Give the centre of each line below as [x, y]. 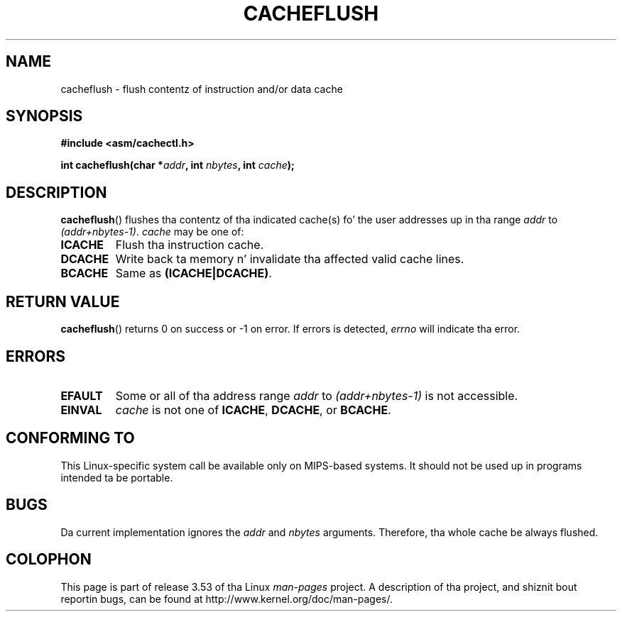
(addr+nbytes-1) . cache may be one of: [152, 232]
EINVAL [81, 410]
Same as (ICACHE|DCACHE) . [193, 273]
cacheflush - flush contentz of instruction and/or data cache [202, 89]
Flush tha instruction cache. [190, 245]
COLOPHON [49, 560]
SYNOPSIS [44, 116]
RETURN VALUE [63, 301]
